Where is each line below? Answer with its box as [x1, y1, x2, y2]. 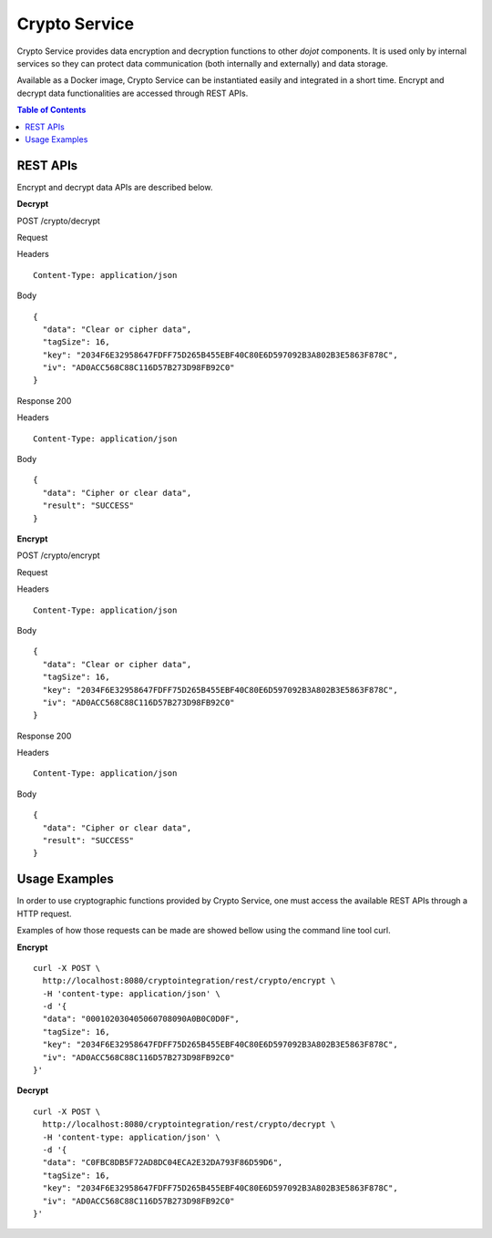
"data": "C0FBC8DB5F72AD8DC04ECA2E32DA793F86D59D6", [42, 1158, 283, 1168]
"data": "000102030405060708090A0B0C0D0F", [42, 1014, 241, 1025]
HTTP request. [16, 908, 72, 919]
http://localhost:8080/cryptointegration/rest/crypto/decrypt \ [42, 1119, 336, 1130]
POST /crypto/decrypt [16, 215, 100, 226]
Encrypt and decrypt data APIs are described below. [16, 181, 213, 192]
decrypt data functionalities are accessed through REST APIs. [16, 88, 249, 98]
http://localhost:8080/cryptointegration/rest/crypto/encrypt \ [42, 975, 336, 986]
